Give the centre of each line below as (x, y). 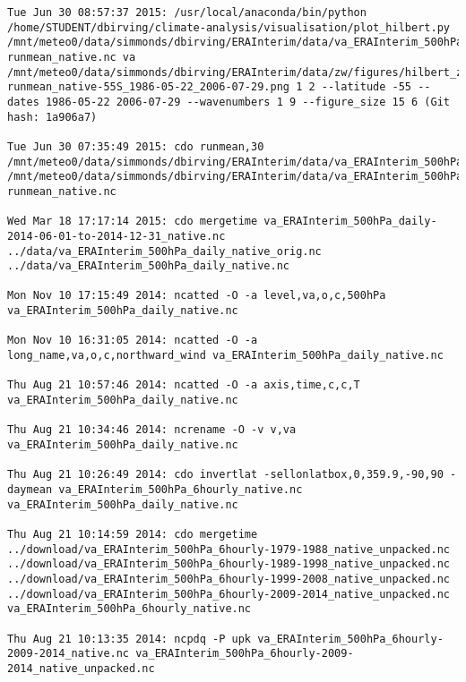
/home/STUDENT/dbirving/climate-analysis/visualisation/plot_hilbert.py (229, 27)
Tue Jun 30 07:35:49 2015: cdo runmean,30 (136, 146)
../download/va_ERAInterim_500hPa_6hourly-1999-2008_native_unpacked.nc (229, 579)
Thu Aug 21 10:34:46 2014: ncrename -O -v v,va (152, 430)
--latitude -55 (367, 87)
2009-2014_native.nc (69, 654)
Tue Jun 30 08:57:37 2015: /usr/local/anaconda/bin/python (187, 13)
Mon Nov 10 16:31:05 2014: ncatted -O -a (133, 341)
